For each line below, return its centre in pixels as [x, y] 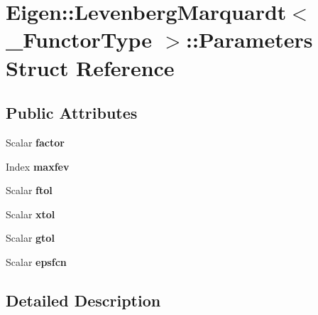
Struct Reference [90, 67]
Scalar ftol [29, 190]
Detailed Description [83, 300]
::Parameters [250, 39]
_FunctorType [79, 39]
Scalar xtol [31, 214]
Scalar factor [35, 142]
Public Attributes [72, 113]
